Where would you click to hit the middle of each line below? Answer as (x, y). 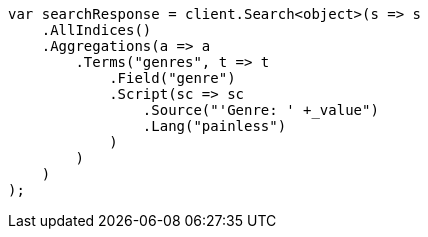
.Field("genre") (172, 78)
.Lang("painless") (214, 126)
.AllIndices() (96, 30)
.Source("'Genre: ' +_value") (260, 110)
